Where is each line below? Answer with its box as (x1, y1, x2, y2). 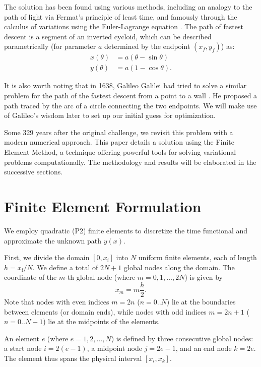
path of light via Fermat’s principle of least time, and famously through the (4, 11, 237, 22)
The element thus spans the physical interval (4, 352, 142, 363)
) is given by (184, 272, 223, 282)
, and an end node (175, 343, 232, 353)
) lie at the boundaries (166, 296, 236, 307)
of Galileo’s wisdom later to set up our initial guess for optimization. (4, 110, 216, 120)
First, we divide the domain (4, 252, 90, 263)
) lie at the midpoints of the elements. (43, 316, 160, 327)
